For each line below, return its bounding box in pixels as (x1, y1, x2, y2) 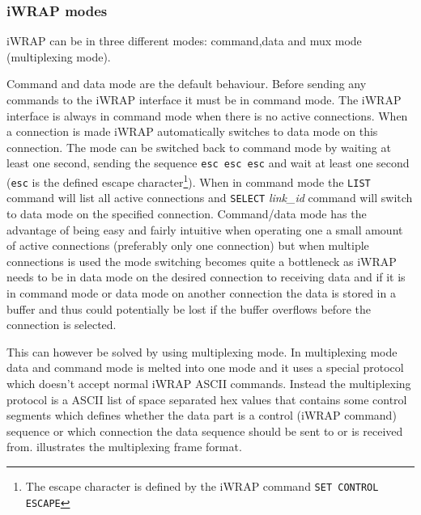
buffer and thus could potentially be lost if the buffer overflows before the (6, 300, 371, 317)
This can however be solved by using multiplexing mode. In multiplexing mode (6, 343, 398, 360)
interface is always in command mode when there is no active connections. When (6, 107, 408, 124)
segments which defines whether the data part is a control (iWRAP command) (6, 407, 397, 424)
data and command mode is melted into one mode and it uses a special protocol (6, 359, 404, 376)
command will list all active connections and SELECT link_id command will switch (6, 189, 413, 206)
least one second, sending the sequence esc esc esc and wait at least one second (6, 154, 410, 171)
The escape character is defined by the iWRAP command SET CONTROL (25, 477, 379, 494)
